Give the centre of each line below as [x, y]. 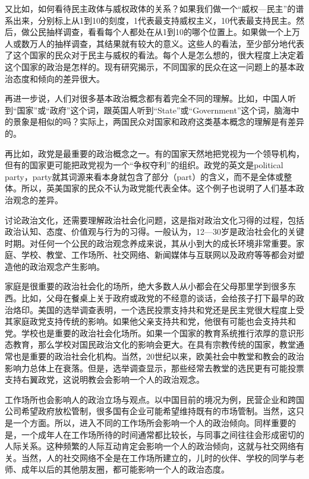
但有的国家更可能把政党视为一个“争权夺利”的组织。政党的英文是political [144, 165]
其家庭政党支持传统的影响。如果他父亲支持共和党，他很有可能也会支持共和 [150, 321]
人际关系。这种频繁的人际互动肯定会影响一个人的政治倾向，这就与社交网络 [150, 446]
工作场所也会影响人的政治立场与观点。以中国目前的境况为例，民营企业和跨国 [154, 399]
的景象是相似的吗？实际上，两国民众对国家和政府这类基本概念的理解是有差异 [154, 122]
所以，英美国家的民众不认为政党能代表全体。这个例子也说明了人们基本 [158, 188]
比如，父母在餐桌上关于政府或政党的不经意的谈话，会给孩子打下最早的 [158, 298]
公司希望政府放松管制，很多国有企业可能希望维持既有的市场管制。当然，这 [150, 411]
